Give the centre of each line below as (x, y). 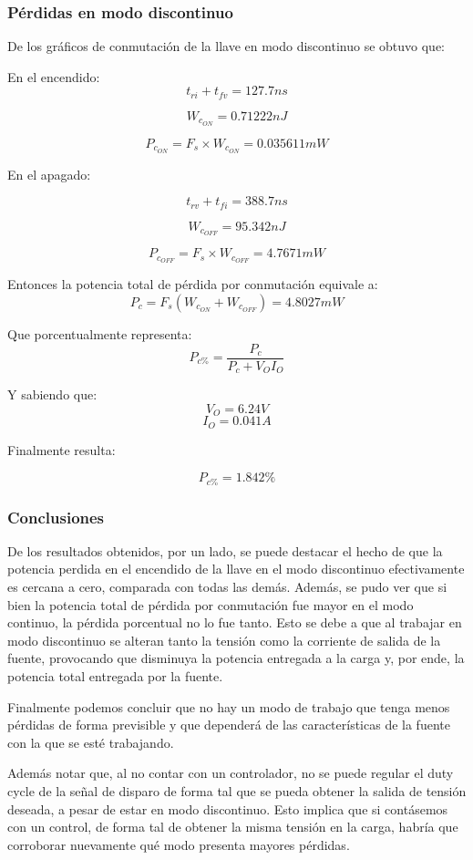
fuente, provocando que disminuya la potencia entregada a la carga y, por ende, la (236, 658)
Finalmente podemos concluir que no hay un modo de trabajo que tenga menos (229, 706)
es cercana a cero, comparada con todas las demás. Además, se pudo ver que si (227, 586)
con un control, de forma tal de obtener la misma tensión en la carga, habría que (233, 827)
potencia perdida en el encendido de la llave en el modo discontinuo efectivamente (236, 569)
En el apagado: (49, 174)
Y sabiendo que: (52, 394)
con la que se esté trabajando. (91, 742)
